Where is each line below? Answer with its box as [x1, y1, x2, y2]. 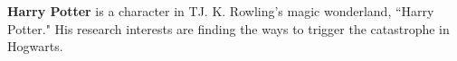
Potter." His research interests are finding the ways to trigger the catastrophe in [7, 19, 450, 38]
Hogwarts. [7, 37, 63, 56]
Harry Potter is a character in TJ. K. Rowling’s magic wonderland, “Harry [7, 2, 434, 20]
